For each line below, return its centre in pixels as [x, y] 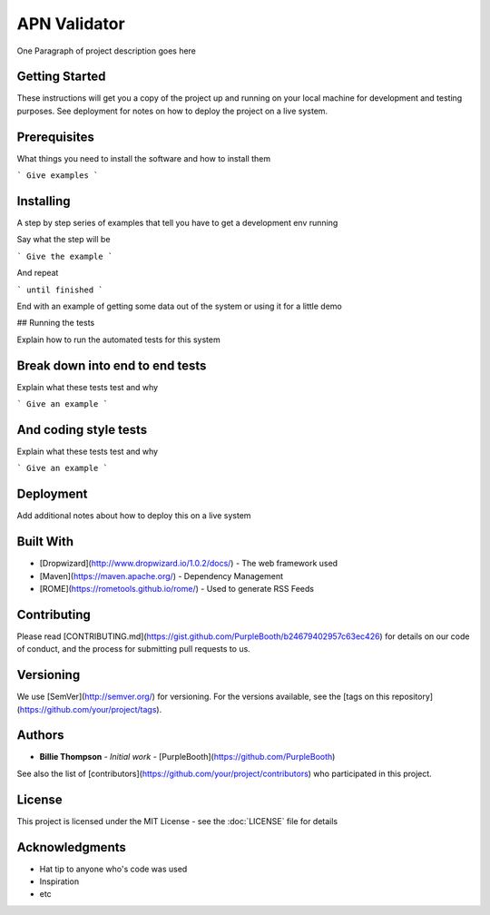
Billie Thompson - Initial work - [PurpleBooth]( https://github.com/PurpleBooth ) [187, 757]
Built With [45, 541]
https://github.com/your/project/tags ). [91, 709]
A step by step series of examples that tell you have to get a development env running [177, 223]
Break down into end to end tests [112, 365]
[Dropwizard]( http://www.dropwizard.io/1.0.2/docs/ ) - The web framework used [189, 564]
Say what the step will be [64, 240]
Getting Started [61, 77]
